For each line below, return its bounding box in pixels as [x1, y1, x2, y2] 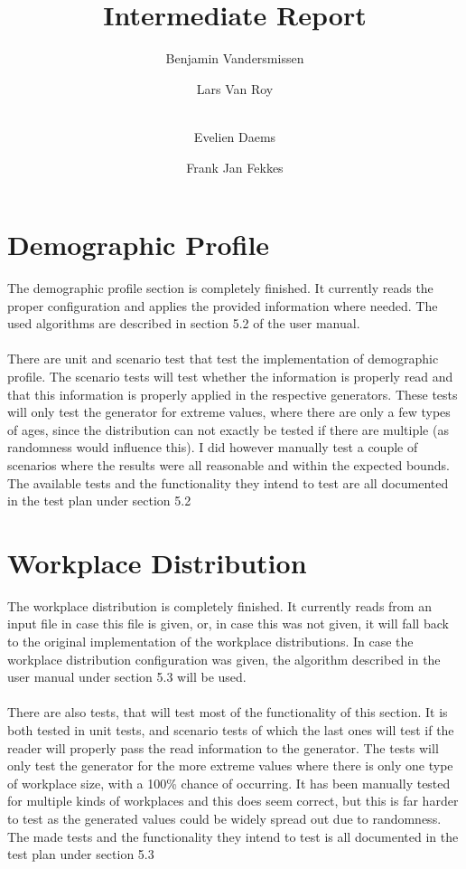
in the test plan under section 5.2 [7, 491, 191, 510]
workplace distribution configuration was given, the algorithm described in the [7, 649, 441, 668]
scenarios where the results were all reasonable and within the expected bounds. [7, 455, 450, 474]
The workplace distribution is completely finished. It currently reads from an [7, 596, 432, 615]
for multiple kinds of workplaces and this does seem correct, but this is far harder [7, 791, 459, 810]
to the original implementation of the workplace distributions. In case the [7, 632, 414, 651]
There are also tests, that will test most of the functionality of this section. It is [7, 703, 448, 722]
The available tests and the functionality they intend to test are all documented [7, 473, 449, 492]
